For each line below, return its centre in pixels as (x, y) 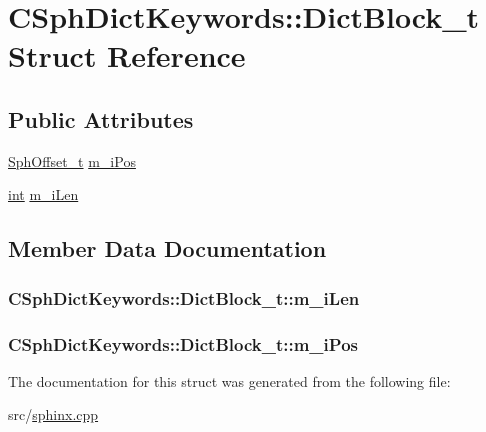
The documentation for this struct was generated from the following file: (229, 380)
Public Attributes (101, 118)
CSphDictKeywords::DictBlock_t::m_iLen (184, 297)
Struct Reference (127, 55)
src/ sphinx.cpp (53, 414)
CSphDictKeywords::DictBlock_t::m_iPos (183, 343)
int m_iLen (43, 194)
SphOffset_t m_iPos (72, 160)
